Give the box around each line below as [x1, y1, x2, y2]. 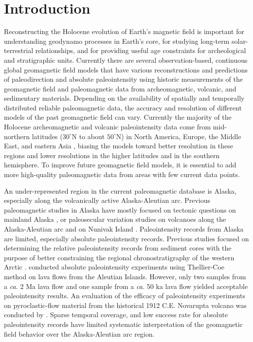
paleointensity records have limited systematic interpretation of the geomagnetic [4, 319, 243, 329]
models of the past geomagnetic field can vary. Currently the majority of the [4, 112, 232, 122]
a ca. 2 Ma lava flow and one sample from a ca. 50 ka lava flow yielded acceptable [4, 281, 248, 291]
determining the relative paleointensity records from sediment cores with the [4, 243, 232, 253]
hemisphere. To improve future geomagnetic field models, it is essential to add [4, 160, 236, 170]
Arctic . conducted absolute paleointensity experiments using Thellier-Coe [4, 262, 225, 272]
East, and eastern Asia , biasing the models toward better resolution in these [4, 141, 234, 151]
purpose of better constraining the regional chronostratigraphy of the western [4, 252, 235, 262]
